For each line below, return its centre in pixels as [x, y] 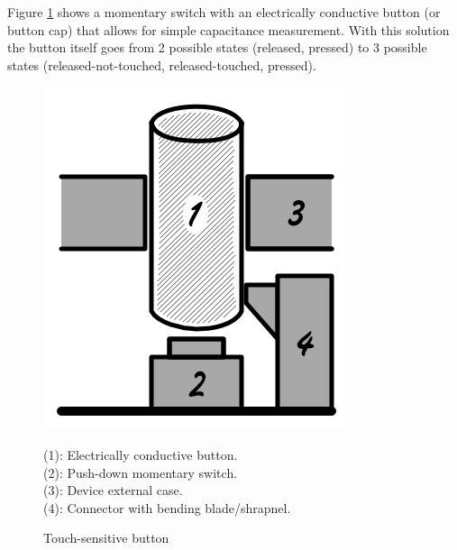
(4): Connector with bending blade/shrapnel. [167, 507]
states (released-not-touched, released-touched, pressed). [162, 64]
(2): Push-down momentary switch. [141, 472]
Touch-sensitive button [106, 538]
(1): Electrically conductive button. [141, 454]
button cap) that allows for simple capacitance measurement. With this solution [228, 29]
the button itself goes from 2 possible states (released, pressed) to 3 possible [217, 47]
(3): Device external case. [113, 490]
